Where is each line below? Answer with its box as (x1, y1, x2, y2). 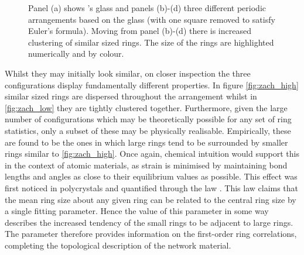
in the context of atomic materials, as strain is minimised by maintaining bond (5, 158, 288, 171)
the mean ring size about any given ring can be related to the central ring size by (5, 193, 296, 205)
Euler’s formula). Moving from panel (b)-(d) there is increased (28, 25, 251, 37)
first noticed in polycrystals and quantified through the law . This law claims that (5, 181, 299, 194)
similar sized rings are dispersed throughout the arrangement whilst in (5, 90, 257, 102)
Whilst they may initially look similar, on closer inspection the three (5, 67, 251, 79)
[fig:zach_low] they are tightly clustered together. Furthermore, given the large (5, 101, 288, 113)
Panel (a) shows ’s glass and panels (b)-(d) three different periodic (28, 2, 266, 13)
